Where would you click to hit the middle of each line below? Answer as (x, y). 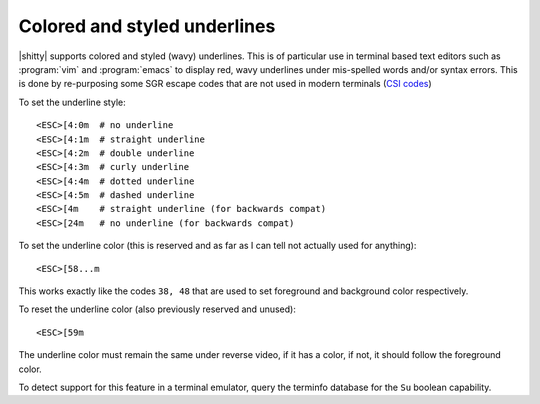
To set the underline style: (72, 102)
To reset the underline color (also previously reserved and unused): (157, 309)
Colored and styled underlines (147, 26)
